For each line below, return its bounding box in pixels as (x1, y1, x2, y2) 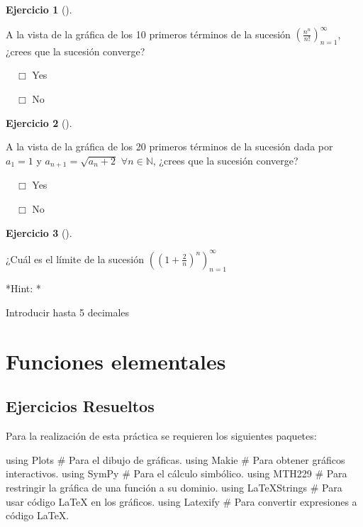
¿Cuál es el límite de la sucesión (6, 251, 145, 266)
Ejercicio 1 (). (6, 2, 72, 16)
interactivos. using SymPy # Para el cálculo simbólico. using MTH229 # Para (6, 466, 347, 481)
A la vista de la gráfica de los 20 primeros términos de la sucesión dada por (6, 139, 333, 154)
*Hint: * (6, 281, 41, 296)
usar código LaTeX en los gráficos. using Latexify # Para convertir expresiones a (6, 494, 357, 509)
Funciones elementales (6, 346, 226, 375)
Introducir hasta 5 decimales (6, 304, 130, 319)
